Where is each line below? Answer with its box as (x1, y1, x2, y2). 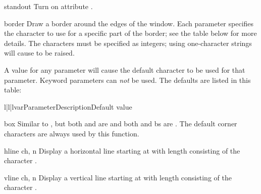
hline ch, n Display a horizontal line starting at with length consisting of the (4, 145, 240, 156)
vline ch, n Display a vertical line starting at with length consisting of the (4, 172, 232, 182)
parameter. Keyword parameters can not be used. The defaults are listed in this (4, 74, 251, 85)
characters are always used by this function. (4, 128, 139, 138)
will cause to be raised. (4, 47, 75, 58)
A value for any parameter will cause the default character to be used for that (4, 64, 245, 75)
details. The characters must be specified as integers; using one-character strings (4, 37, 252, 48)
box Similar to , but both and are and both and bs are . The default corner (4, 118, 237, 129)
